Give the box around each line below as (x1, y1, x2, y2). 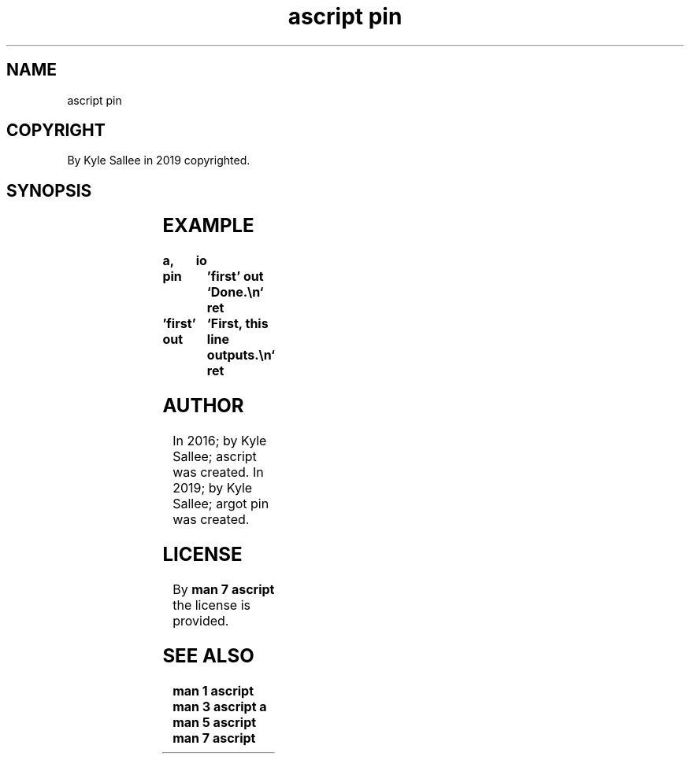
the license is (172, 596, 250, 613)
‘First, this (206, 315, 269, 332)
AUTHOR (162, 394, 244, 418)
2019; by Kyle (172, 480, 253, 496)
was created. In (172, 464, 264, 480)
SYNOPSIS (6, 180, 92, 201)
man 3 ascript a (172, 698, 267, 714)
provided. (172, 612, 229, 629)
